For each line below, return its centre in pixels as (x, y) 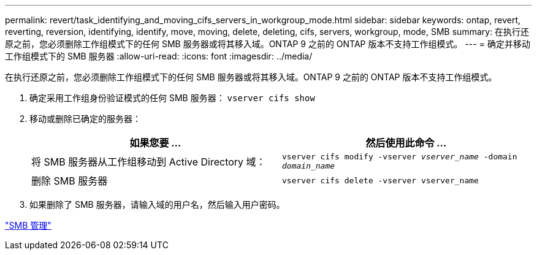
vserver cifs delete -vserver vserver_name (380, 180)
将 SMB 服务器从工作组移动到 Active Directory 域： (149, 162)
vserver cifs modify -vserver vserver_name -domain (400, 157)
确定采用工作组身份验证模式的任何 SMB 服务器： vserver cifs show (172, 98)
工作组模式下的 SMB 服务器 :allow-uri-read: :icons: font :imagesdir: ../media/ (159, 56)
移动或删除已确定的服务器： (85, 119)
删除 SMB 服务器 (70, 181)
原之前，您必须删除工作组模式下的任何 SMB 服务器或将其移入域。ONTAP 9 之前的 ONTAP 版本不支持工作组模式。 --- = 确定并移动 (268, 44)
